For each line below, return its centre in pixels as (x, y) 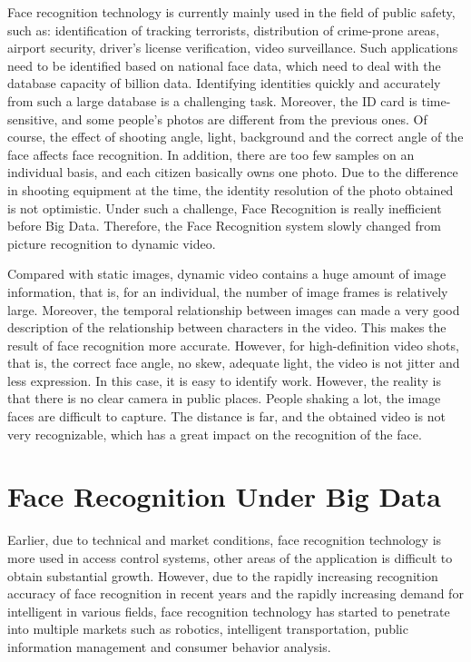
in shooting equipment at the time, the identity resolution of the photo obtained (231, 189)
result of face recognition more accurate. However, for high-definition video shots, (233, 345)
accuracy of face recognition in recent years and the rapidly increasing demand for (235, 593)
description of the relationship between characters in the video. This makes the (227, 327)
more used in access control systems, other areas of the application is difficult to (230, 557)
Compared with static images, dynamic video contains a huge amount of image (227, 274)
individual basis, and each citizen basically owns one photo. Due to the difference (233, 172)
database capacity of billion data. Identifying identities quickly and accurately (224, 83)
